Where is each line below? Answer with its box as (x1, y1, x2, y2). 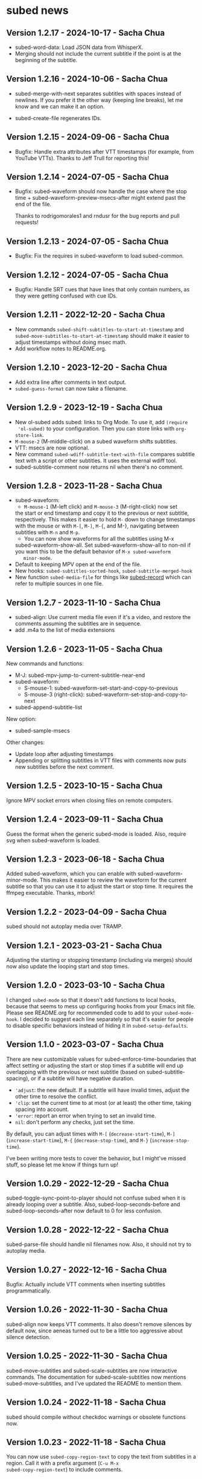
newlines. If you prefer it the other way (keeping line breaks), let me (14, 96, 183, 103)
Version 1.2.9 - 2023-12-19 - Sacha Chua (6, 402, 163, 413)
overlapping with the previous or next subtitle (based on (6, 1068, 146, 1075)
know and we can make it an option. (14, 103, 105, 110)
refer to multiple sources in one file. (14, 580, 104, 587)
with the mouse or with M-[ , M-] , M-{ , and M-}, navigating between (14, 523, 179, 530)
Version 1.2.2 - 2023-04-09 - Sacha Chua (6, 906, 167, 917)
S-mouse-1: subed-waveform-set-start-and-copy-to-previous (24, 684, 178, 692)
